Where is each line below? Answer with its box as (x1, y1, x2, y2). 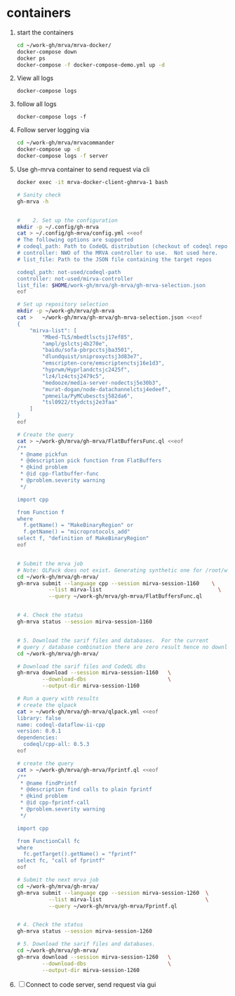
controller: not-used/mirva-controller (16, 275, 134, 282)
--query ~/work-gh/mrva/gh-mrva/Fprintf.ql (48, 903, 177, 910)
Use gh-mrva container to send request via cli (16, 165, 150, 173)
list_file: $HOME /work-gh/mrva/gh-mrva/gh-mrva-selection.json (16, 282, 206, 289)
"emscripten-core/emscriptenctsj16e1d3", (42, 360, 166, 367)
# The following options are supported (16, 237, 134, 244)
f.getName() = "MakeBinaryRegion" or (23, 522, 134, 529)
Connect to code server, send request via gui (25, 980, 156, 988)
